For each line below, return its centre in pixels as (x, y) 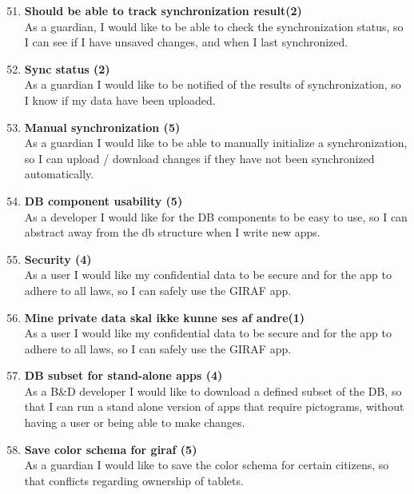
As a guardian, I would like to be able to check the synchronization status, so (214, 26)
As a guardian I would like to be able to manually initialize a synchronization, (216, 143)
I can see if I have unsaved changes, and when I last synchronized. (186, 42)
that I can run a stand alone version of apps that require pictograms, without (214, 406)
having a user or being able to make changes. (135, 422)
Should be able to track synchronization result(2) (163, 10)
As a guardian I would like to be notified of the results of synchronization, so (213, 84)
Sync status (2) (67, 68)
